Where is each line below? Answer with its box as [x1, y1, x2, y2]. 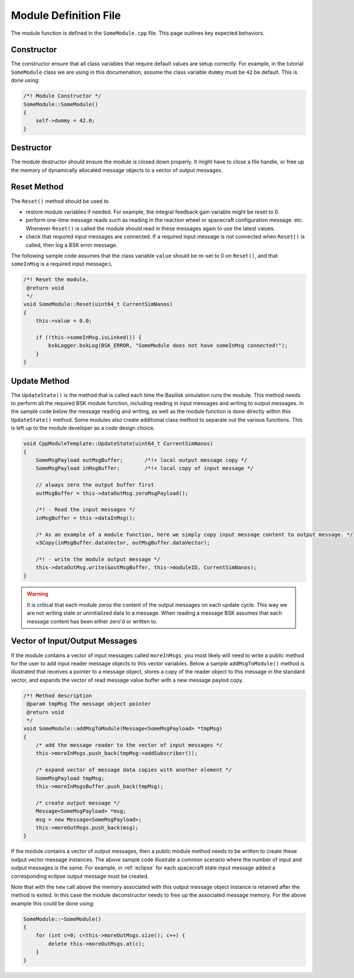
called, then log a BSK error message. [25, 241, 118, 248]
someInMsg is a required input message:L [11, 260, 113, 268]
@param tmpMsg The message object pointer [27, 701, 152, 707]
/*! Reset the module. [23, 276, 89, 283]
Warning [27, 590, 48, 598]
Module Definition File [11, 9, 121, 22]
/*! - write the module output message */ [35, 556, 160, 563]
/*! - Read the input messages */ [35, 506, 136, 513]
